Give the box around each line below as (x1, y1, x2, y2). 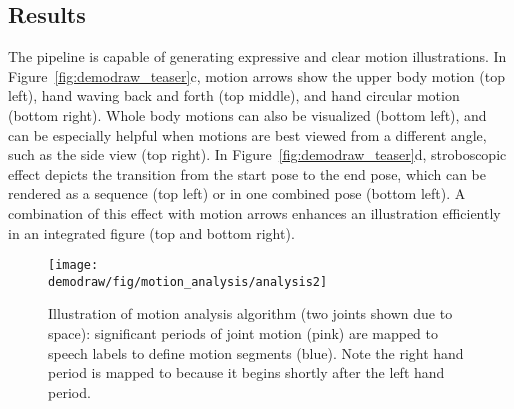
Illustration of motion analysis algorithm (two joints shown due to (48, 303, 453, 324)
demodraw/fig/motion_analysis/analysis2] (48, 274, 328, 289)
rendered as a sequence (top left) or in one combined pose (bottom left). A (8, 183, 466, 204)
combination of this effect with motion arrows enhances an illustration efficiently (8, 202, 501, 223)
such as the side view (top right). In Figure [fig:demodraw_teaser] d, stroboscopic (8, 144, 507, 165)
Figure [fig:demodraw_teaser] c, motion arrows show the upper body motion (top (8, 65, 505, 86)
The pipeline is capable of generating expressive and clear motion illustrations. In (8, 46, 507, 67)
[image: (48, 258, 99, 273)
